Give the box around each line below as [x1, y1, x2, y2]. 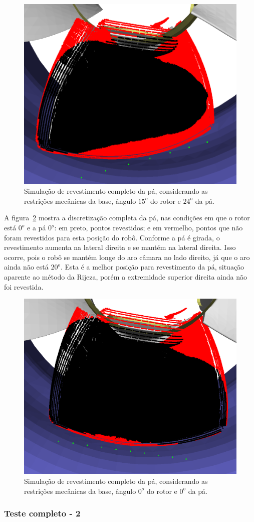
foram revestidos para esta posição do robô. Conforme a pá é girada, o [4, 232, 220, 242]
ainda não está [4, 262, 49, 272]
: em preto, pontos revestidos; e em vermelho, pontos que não [54, 222, 243, 233]
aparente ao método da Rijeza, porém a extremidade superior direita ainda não [4, 271, 247, 282]
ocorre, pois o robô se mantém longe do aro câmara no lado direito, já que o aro [4, 251, 250, 262]
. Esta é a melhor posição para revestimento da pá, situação [60, 262, 244, 272]
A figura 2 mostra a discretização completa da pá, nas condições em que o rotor [4, 212, 250, 223]
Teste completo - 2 [4, 507, 81, 519]
